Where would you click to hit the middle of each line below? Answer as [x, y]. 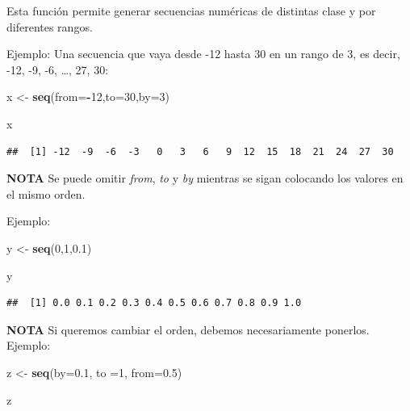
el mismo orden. [46, 193]
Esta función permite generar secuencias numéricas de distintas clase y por [191, 10]
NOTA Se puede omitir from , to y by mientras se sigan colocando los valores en [205, 178]
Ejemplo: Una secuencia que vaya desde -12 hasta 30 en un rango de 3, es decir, [203, 54]
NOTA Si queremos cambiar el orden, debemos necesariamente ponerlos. [188, 329]
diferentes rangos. [50, 26]
